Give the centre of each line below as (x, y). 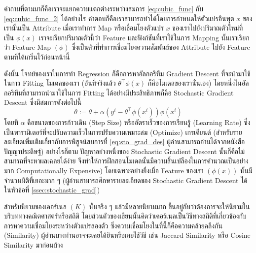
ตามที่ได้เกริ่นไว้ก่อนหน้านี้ (37, 56)
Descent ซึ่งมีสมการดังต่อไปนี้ (43, 102)
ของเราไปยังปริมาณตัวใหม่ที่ (208, 28)
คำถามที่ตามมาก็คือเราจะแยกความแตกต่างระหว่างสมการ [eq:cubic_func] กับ (104, 8)
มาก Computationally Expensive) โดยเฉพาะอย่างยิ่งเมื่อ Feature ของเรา (104, 170)
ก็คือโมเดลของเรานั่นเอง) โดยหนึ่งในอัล (198, 83)
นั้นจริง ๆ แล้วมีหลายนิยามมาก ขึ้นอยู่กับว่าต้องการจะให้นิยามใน (169, 206)
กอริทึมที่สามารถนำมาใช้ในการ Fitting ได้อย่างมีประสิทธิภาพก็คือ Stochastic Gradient (119, 92)
